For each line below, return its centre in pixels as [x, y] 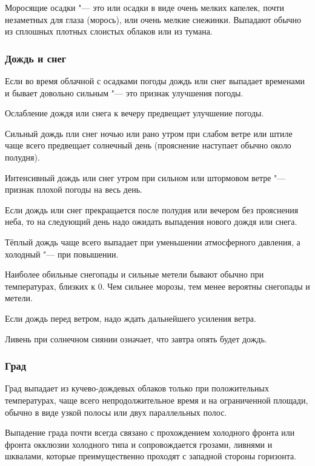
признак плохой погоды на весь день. [74, 189]
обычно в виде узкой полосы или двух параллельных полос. [116, 412]
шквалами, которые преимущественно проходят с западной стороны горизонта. [151, 456]
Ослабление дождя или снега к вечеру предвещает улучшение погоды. [134, 113]
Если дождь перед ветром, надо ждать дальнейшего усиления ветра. [131, 318]
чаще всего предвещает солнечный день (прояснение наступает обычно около [148, 145]
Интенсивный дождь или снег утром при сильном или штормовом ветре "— [145, 177]
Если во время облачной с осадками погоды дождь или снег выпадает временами [155, 81]
